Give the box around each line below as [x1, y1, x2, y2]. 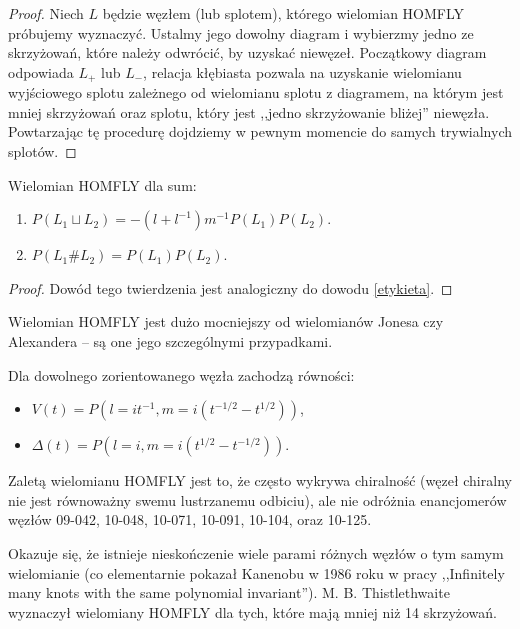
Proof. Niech [8, 3, 84, 23]
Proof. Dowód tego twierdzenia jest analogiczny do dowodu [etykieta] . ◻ [8, 277, 453, 298]
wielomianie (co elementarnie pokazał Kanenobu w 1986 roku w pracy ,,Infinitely [8, 562, 505, 583]
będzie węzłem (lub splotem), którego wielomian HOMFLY [102, 3, 465, 23]
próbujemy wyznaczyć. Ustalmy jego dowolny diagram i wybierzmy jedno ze [8, 22, 474, 43]
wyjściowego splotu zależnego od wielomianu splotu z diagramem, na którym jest [8, 82, 504, 103]
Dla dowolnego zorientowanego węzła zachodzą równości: [8, 364, 355, 385]
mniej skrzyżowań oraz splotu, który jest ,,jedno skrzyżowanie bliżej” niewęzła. [8, 101, 490, 122]
